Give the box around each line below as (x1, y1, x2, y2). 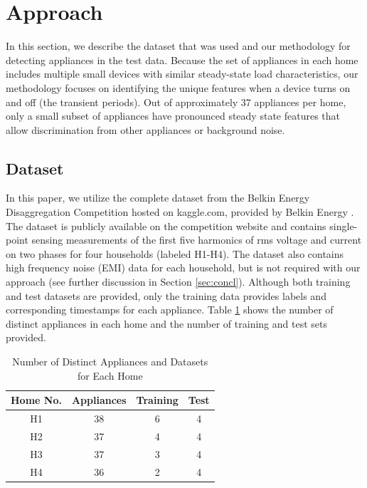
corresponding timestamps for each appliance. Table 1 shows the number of (6, 302, 334, 317)
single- (329, 218, 358, 233)
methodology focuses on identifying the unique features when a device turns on (6, 80, 351, 95)
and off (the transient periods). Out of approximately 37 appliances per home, (6, 94, 346, 109)
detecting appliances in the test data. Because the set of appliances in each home (6, 52, 358, 67)
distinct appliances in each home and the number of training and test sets (6, 316, 327, 331)
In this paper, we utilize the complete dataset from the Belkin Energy (6, 190, 310, 205)
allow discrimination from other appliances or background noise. (6, 122, 285, 137)
